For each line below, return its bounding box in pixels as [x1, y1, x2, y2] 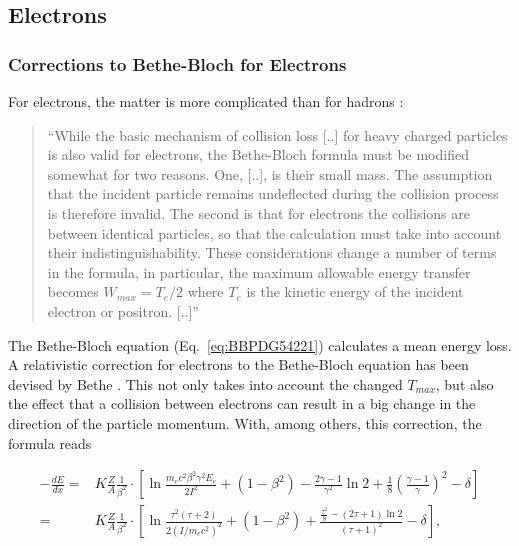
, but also [435, 373, 494, 394]
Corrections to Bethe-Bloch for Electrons [8, 51, 347, 76]
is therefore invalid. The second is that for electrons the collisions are [47, 202, 470, 223]
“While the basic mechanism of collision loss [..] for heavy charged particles [47, 124, 508, 145]
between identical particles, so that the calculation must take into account [47, 222, 502, 243]
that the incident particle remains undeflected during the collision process [47, 183, 499, 204]
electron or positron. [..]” [47, 300, 199, 321]
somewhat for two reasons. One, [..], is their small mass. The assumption [47, 163, 493, 184]
